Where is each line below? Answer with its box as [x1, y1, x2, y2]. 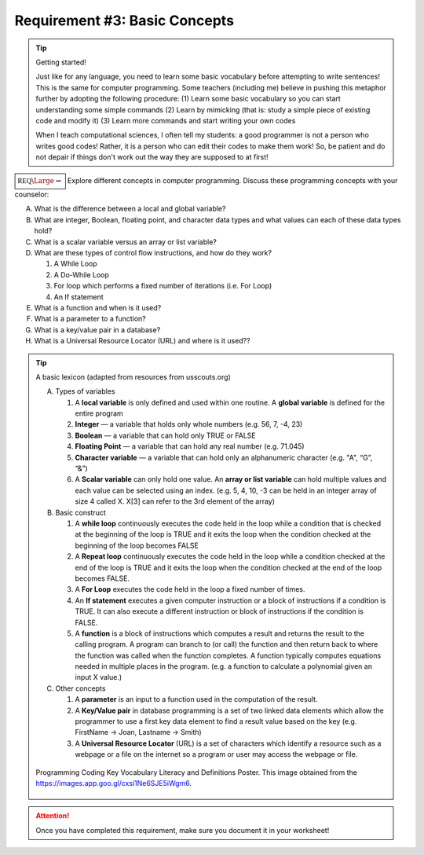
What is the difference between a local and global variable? [34, 204, 226, 214]
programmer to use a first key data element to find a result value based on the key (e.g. [75, 717, 357, 726]
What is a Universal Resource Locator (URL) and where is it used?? [34, 336, 250, 346]
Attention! [35, 811, 70, 820]
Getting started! [35, 57, 86, 67]
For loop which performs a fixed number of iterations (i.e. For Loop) [53, 281, 272, 291]
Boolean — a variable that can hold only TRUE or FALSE [75, 431, 256, 440]
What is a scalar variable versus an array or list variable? [34, 237, 217, 247]
